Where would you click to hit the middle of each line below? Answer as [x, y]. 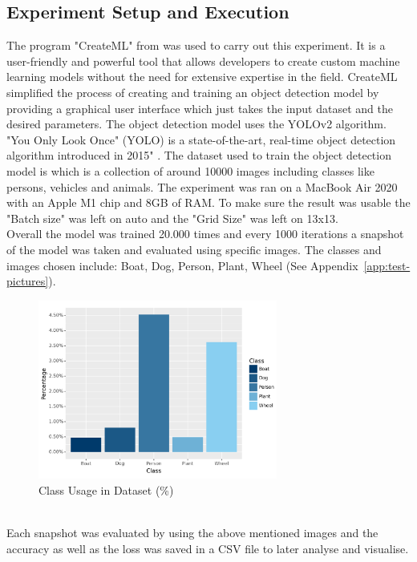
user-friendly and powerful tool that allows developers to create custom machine [203, 61]
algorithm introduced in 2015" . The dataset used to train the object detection [199, 155]
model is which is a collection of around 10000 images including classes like [190, 170]
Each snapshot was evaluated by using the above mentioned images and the [192, 533]
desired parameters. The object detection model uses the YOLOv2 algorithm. [196, 124]
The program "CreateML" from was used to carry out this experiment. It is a [196, 45]
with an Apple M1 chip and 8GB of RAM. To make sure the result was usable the [208, 202]
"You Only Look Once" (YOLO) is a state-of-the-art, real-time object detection [201, 139]
